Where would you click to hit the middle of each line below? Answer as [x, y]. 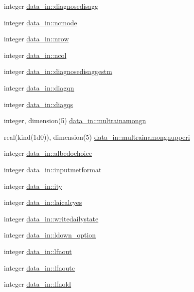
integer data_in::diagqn [39, 87]
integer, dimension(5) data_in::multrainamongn [75, 120]
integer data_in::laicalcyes [43, 202]
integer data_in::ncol [35, 55]
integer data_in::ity [33, 186]
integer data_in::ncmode [41, 22]
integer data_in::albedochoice [48, 153]
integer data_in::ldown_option [50, 235]
